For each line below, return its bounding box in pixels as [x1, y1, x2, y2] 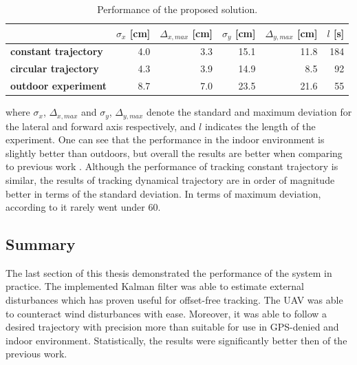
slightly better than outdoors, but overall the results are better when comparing [6, 145, 343, 160]
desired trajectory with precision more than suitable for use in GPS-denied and [6, 320, 339, 334]
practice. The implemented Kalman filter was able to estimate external [6, 279, 304, 293]
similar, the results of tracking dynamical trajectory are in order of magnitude [6, 172, 335, 187]
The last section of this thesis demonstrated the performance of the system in [6, 265, 332, 280]
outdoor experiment [10, 78, 107, 92]
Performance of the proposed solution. [97, 2, 258, 16]
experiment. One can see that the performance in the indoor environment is [6, 132, 325, 147]
